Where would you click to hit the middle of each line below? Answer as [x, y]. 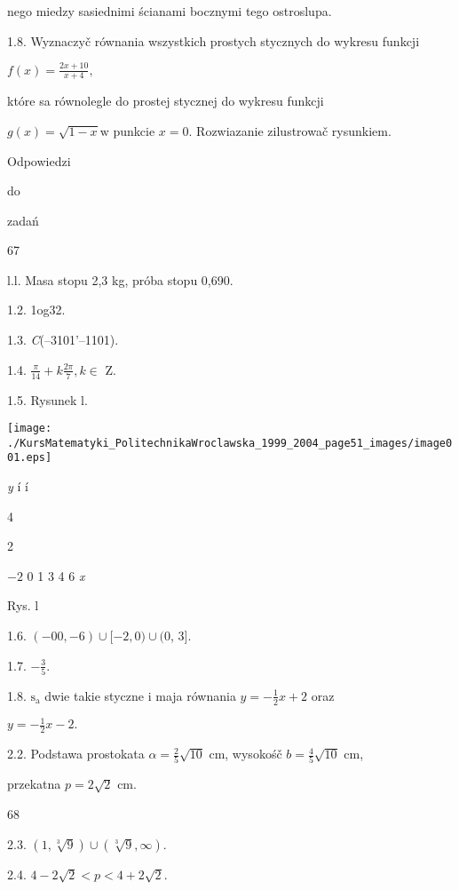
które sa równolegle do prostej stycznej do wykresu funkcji [166, 101]
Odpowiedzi [39, 160]
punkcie [134, 130]
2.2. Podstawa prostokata [76, 754]
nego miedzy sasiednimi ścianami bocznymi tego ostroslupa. [170, 11]
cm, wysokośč [245, 754]
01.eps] [30, 458]
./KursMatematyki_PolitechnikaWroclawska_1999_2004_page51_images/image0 [230, 443]
